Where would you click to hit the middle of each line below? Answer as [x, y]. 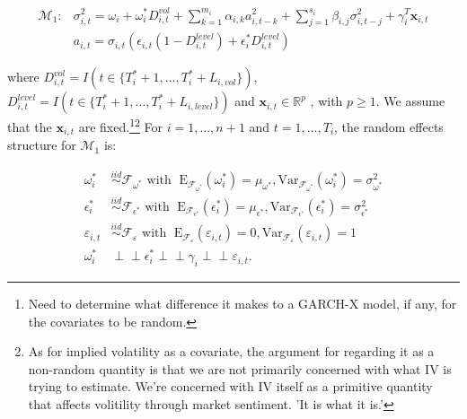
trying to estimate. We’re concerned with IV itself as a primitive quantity [230, 386]
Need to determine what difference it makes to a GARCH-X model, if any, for [242, 304]
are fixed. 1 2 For [120, 126]
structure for [42, 145]
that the [30, 127]
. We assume [410, 101]
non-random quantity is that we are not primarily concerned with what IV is [240, 368]
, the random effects [389, 127]
